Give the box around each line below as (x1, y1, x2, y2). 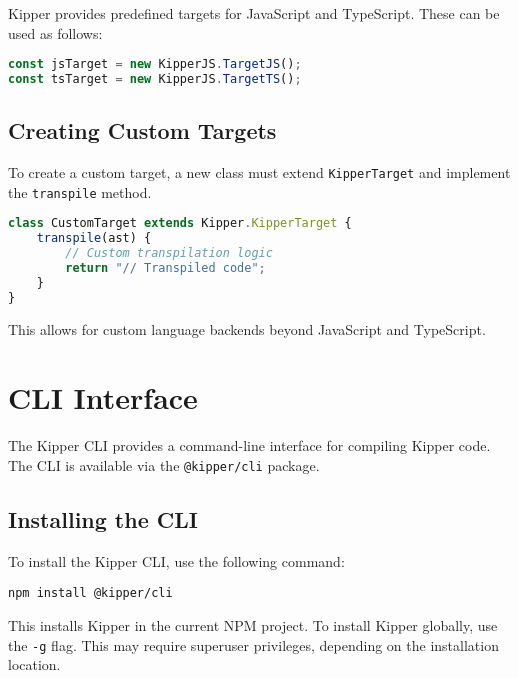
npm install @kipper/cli (8, 586, 173, 601)
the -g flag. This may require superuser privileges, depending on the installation (8, 634, 499, 655)
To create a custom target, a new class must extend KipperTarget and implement (8, 162, 511, 183)
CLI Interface (8, 377, 198, 418)
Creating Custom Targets (8, 115, 277, 146)
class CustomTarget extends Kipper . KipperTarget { (8, 216, 352, 231)
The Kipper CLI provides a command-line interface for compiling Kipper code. (8, 435, 491, 456)
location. (8, 654, 61, 675)
